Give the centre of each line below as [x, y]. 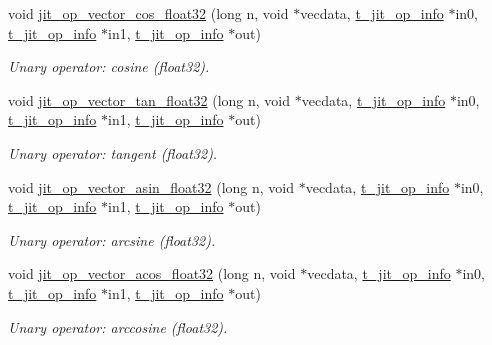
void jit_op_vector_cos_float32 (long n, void [148, 13]
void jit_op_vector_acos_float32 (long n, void [152, 273]
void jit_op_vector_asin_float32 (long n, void [151, 186]
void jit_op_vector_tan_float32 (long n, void [149, 99]
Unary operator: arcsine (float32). [112, 239]
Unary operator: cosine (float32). [109, 66]
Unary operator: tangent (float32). [113, 152]
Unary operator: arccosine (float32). [118, 326]
